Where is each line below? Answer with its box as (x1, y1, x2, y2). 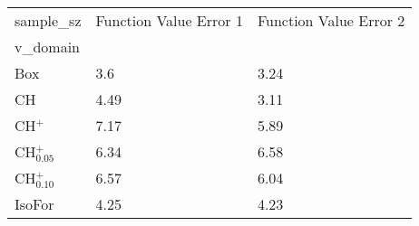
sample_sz (15, 10, 82, 31)
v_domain (15, 36, 81, 57)
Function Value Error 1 (95, 10, 243, 31)
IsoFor (15, 193, 54, 215)
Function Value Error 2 (257, 10, 405, 31)
